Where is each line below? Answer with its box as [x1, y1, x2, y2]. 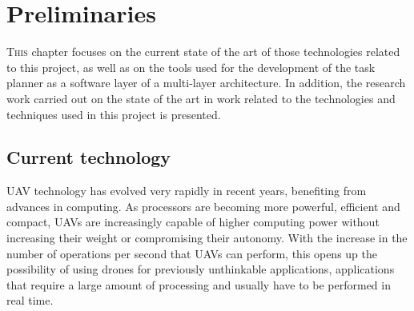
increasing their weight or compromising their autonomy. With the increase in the [6, 229, 408, 246]
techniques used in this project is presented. [6, 106, 221, 122]
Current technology [6, 145, 171, 169]
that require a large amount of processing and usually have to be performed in [6, 276, 391, 293]
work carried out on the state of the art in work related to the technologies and [6, 90, 396, 106]
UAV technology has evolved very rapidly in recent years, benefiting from [6, 182, 367, 199]
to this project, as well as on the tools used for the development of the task [6, 58, 376, 75]
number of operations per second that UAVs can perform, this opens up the [6, 245, 378, 261]
